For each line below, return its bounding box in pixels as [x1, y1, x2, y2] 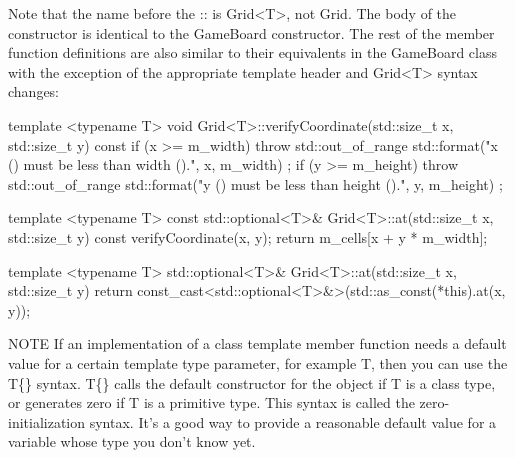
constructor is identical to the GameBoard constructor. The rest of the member [8, 22, 495, 43]
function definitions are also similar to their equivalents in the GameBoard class [8, 42, 497, 63]
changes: [8, 81, 60, 102]
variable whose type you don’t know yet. [8, 431, 256, 452]
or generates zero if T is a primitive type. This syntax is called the [8, 392, 415, 413]
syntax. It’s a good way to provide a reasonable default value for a [89, 411, 497, 432]
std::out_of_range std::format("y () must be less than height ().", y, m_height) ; [8, 173, 503, 194]
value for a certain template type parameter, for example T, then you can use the [8, 352, 508, 373]
